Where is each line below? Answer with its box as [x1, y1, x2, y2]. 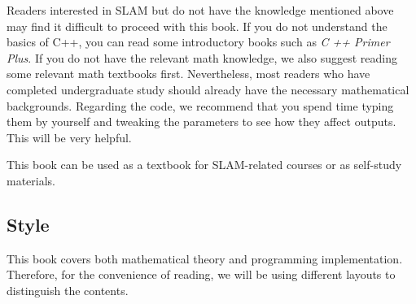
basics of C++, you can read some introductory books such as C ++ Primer [7, 33, 390, 50]
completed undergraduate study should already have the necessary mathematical [7, 80, 409, 98]
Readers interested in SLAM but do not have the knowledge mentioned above [7, 2, 394, 18]
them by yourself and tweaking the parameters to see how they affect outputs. [7, 113, 396, 130]
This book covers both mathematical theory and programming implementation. [7, 250, 403, 267]
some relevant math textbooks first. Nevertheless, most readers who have [7, 65, 370, 82]
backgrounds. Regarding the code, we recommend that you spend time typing [7, 97, 394, 114]
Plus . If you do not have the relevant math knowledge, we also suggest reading [7, 49, 398, 66]
